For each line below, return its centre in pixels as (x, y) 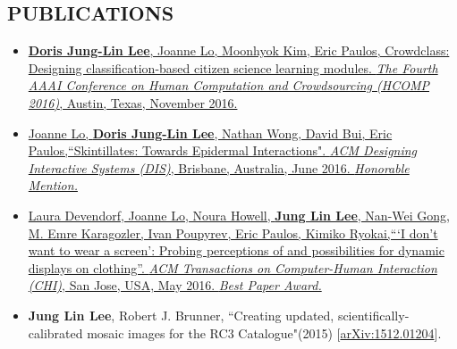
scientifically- (373, 315)
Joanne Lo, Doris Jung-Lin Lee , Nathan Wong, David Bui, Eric (210, 133)
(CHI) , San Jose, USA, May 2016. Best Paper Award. (175, 285)
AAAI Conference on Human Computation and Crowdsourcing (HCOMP (229, 85)
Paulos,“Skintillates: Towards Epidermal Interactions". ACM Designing (223, 150)
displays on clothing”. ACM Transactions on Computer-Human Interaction (233, 267)
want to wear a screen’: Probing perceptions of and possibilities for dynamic (236, 250)
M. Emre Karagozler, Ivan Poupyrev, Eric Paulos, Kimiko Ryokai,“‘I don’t (233, 233)
